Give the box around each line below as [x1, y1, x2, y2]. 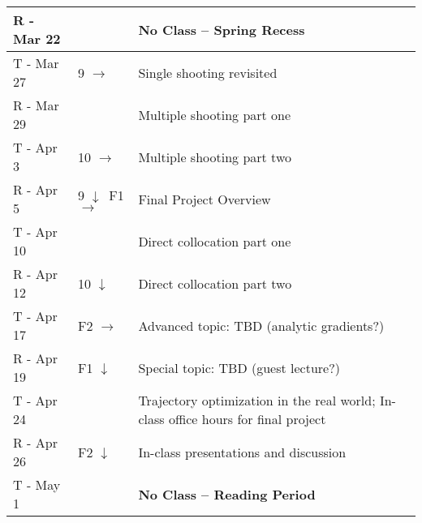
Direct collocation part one [138, 231, 291, 251]
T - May [13, 475, 61, 494]
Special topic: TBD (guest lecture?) [138, 358, 340, 377]
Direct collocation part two [138, 273, 292, 293]
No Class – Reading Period [138, 484, 316, 504]
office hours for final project [168, 409, 326, 428]
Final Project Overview [138, 189, 271, 208]
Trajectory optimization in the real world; [138, 391, 376, 409]
